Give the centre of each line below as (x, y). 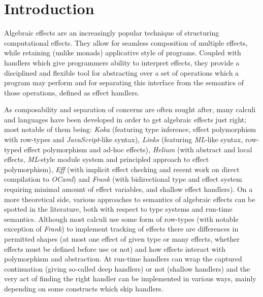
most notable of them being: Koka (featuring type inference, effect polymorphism (130, 129)
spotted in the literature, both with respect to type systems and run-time (118, 209)
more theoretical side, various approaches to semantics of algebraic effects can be (130, 199)
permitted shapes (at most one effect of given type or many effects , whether (122, 239)
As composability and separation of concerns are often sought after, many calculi (130, 109)
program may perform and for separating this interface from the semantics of (124, 82)
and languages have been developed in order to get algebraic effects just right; (125, 119)
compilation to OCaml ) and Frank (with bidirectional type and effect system (123, 179)
